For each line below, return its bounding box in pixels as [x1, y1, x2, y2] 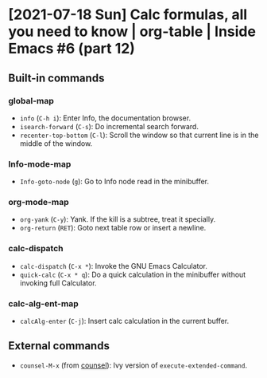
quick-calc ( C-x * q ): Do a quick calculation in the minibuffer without [19, 270, 246, 279]
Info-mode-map [8, 158, 72, 169]
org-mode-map [8, 197, 69, 208]
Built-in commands [8, 71, 105, 85]
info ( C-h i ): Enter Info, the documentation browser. [19, 113, 192, 123]
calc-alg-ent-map [8, 297, 79, 309]
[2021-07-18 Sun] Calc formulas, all [8, 6, 248, 24]
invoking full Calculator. [19, 278, 97, 288]
